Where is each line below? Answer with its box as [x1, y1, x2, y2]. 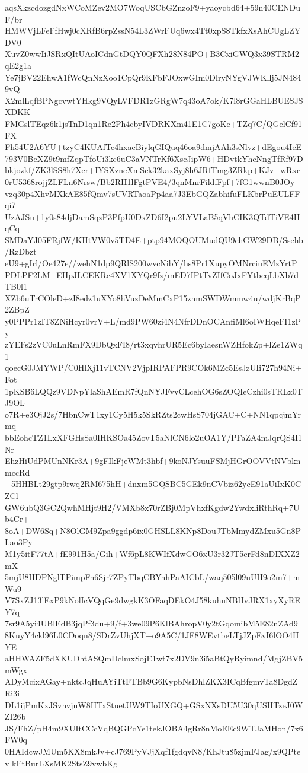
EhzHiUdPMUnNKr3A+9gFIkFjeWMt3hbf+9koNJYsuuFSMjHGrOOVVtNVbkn [5, 454, 301, 467]
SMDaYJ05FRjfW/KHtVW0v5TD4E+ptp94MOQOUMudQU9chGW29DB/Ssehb [5, 233, 303, 246]
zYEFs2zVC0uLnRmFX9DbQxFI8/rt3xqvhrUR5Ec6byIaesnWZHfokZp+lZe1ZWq [5, 338, 303, 351]
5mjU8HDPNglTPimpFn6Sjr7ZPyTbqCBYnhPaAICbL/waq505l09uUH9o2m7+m [5, 571, 300, 583]
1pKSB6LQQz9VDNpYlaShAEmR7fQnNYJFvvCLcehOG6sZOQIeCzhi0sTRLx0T [5, 384, 303, 397]
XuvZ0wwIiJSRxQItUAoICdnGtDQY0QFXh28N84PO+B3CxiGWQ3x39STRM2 [5, 47, 300, 60]
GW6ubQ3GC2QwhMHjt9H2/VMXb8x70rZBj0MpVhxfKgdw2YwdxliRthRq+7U [5, 501, 300, 513]
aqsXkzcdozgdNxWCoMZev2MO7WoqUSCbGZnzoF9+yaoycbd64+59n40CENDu [5, 1, 300, 13]
